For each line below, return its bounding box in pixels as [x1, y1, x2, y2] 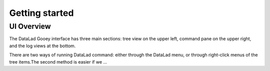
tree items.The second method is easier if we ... [9, 59, 107, 65]
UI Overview [9, 22, 51, 31]
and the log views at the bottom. [9, 43, 76, 49]
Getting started [9, 7, 74, 18]
